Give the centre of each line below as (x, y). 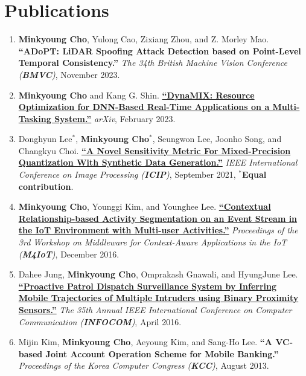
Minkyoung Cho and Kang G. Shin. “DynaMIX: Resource (136, 95)
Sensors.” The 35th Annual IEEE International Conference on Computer (155, 310)
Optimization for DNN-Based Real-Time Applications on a (144, 107)
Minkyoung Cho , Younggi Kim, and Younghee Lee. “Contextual (145, 206)
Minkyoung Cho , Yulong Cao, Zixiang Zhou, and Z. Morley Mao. (144, 39)
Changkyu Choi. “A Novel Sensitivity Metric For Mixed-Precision (155, 150)
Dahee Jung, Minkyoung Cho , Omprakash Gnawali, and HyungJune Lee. (158, 274)
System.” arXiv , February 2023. (115, 118)
